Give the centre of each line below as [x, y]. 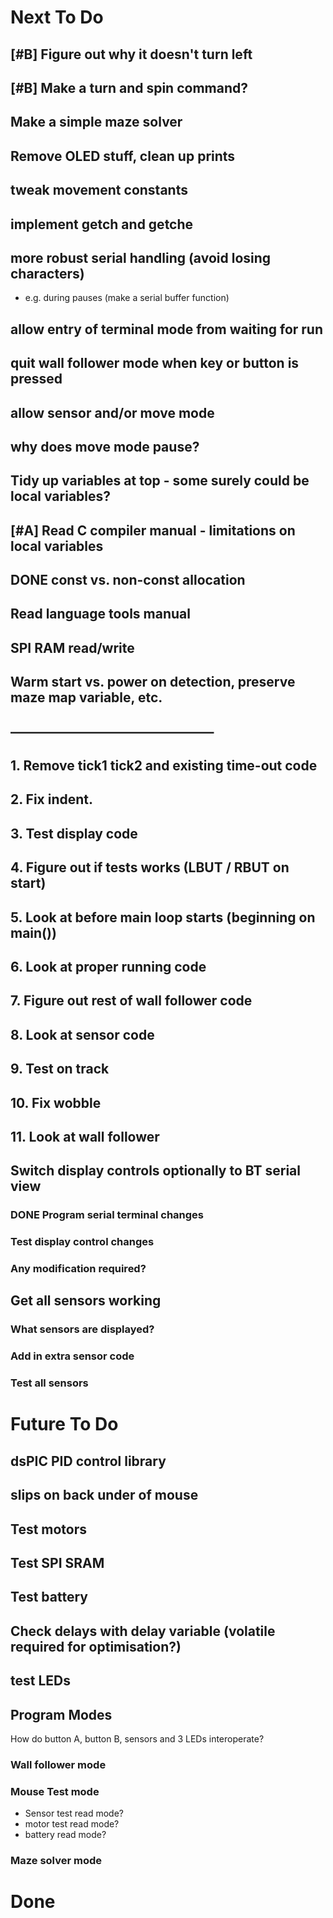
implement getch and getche [102, 224]
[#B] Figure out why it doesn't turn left [131, 54]
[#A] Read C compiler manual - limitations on [153, 530]
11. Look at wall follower [85, 1136]
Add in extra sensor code [72, 1356]
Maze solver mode [56, 1861]
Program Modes [61, 1714]
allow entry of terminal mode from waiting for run [167, 329]
